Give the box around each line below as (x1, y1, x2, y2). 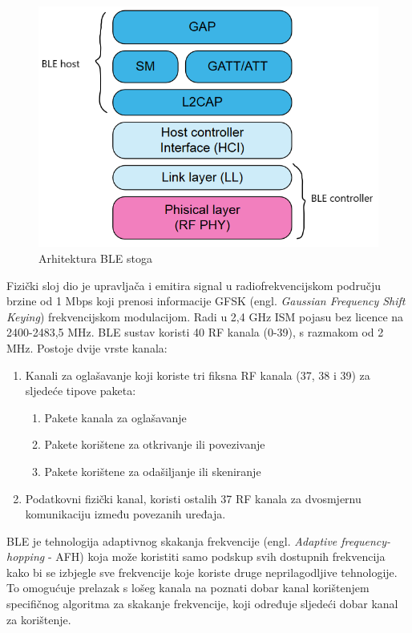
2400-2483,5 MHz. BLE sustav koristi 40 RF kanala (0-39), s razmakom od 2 (6, 324, 384, 341)
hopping (6, 548, 45, 565)
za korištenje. (6, 611, 71, 627)
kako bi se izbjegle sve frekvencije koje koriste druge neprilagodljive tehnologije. (6, 563, 398, 580)
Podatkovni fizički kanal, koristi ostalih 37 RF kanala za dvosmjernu (25, 490, 362, 506)
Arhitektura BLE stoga (38, 249, 152, 266)
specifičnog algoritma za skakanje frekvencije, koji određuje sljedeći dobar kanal (6, 595, 398, 612)
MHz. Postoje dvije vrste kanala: (6, 339, 168, 356)
